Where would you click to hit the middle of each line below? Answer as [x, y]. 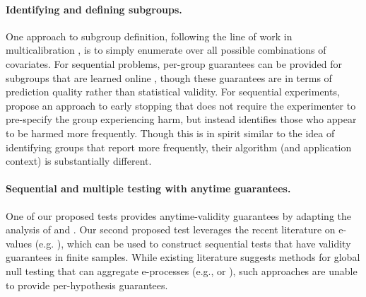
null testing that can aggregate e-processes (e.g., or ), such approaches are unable [182, 270]
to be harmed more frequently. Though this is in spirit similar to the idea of [170, 133]
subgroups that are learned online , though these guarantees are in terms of [169, 77]
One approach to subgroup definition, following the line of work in [149, 36]
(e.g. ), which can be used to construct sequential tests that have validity [193, 243]
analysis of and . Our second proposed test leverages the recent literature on [171, 229]
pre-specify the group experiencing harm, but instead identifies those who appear [181, 119]
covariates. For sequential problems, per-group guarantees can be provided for [174, 63]
